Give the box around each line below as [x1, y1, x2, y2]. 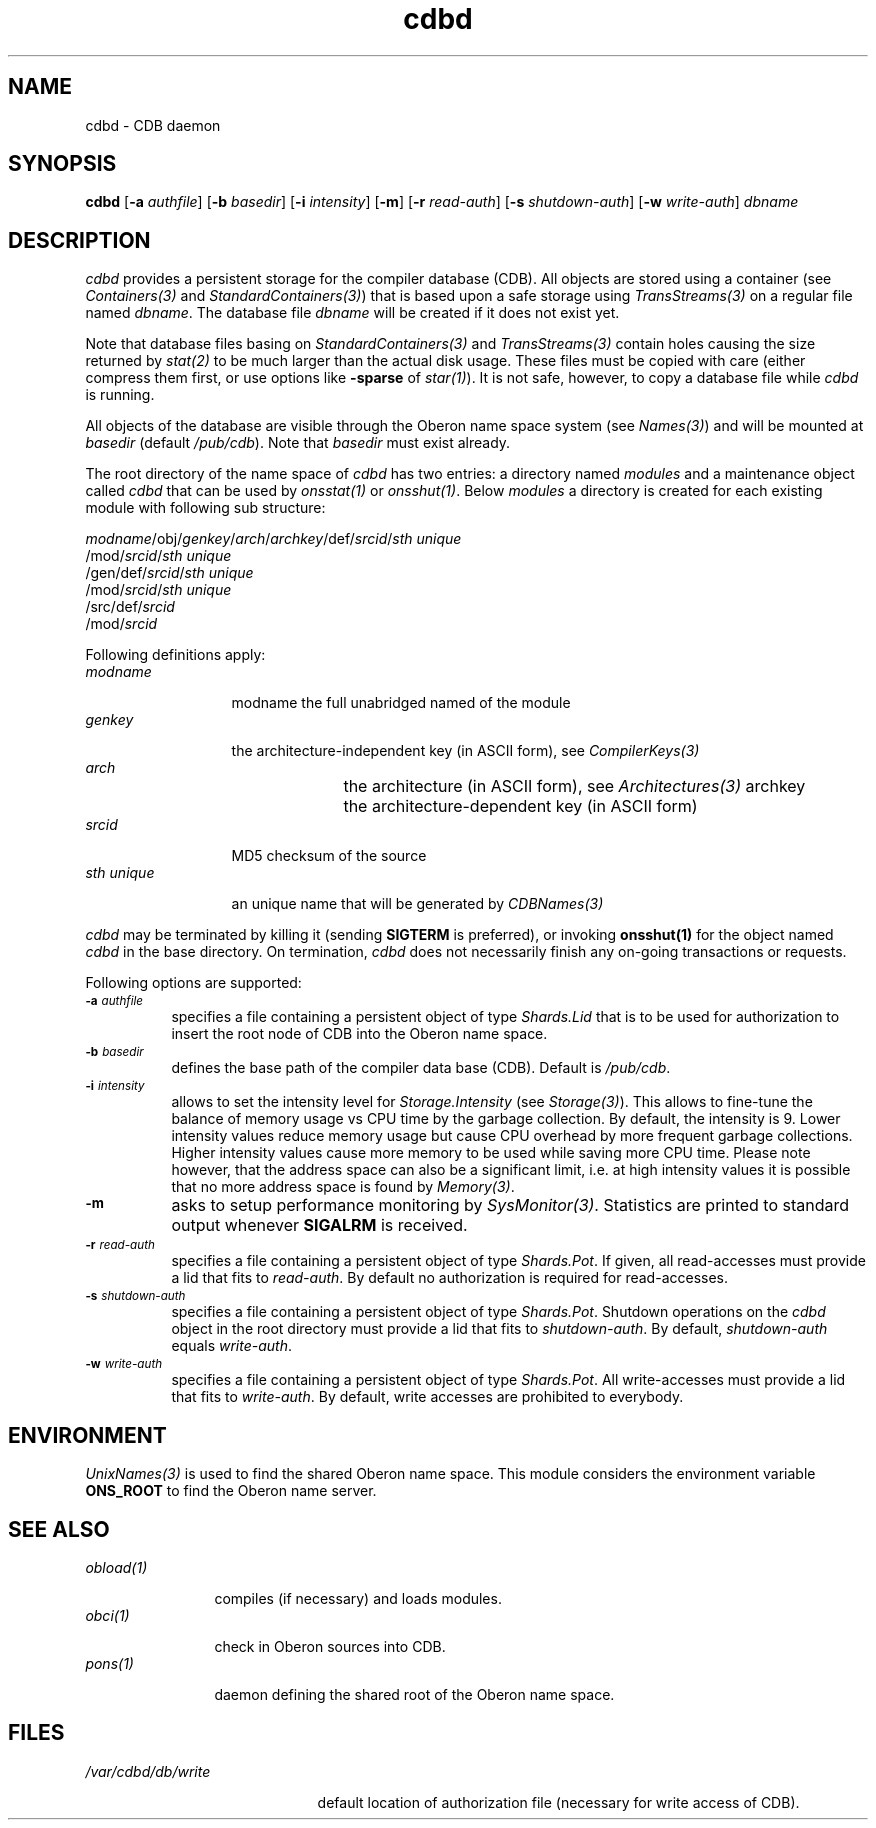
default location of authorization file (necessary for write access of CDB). [317, 1793, 800, 1811]
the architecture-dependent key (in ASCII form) [343, 796, 698, 817]
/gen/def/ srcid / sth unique [85, 564, 254, 582]
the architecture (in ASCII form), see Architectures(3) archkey [343, 776, 806, 797]
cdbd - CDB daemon [85, 116, 221, 134]
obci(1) [85, 1606, 130, 1624]
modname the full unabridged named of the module [231, 694, 571, 712]
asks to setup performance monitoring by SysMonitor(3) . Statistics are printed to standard [171, 1195, 850, 1216]
